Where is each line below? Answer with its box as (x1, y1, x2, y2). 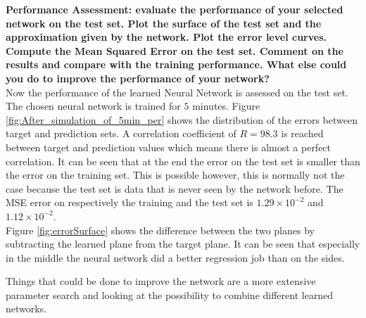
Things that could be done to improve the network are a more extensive (6, 274, 316, 288)
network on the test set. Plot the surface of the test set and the (6, 15, 322, 30)
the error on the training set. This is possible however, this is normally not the (6, 167, 345, 182)
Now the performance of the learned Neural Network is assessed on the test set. (6, 84, 348, 99)
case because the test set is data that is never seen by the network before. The (6, 181, 343, 196)
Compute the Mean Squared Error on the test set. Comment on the (6, 43, 343, 58)
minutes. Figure (192, 98, 260, 113)
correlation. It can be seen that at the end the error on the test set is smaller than (6, 153, 360, 168)
